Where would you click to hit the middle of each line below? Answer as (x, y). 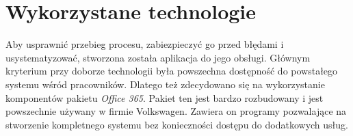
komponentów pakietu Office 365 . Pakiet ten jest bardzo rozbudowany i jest (165, 97)
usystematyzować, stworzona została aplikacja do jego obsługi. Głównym (158, 57)
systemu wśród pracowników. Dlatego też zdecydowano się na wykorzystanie (165, 84)
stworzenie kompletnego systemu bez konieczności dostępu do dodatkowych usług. (177, 124)
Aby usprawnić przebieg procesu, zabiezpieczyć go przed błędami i (145, 44)
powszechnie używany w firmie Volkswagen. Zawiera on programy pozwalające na (176, 111)
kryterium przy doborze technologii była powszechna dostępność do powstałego (172, 71)
